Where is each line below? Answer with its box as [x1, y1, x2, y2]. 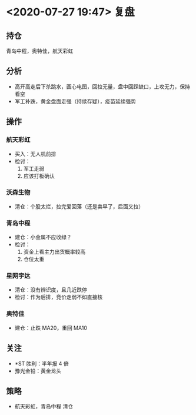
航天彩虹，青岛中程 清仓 [14, 403, 74, 410]
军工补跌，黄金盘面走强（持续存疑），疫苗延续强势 [14, 98, 137, 105]
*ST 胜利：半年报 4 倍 [14, 360, 69, 367]
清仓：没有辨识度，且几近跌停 [14, 286, 87, 293]
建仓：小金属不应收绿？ [14, 234, 72, 241]
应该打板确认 [23, 172, 55, 180]
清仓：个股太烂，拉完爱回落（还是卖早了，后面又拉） [14, 202, 144, 210]
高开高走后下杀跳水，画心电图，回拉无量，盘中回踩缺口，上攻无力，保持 [14, 83, 190, 90]
